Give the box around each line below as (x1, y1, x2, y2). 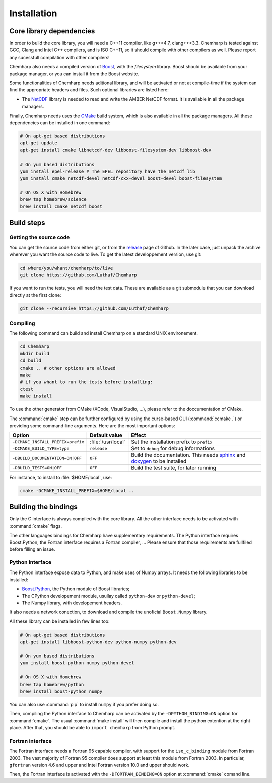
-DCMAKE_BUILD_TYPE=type (12, 446, 70, 451)
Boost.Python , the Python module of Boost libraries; (22, 586, 130, 592)
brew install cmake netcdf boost (20, 203, 103, 210)
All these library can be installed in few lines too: (9, 618, 110, 624)
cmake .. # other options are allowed (20, 365, 116, 371)
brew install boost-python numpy (20, 688, 103, 694)
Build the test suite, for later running (131, 464, 217, 472)
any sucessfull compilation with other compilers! (9, 54, 110, 60)
